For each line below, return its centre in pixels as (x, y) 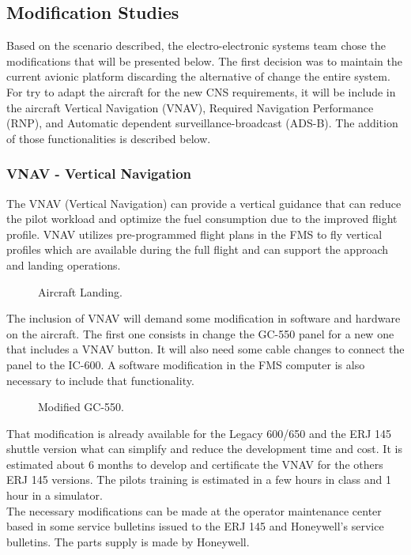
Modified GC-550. (81, 407)
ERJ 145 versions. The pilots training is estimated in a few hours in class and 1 (199, 479)
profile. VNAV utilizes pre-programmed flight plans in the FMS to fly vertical (194, 234)
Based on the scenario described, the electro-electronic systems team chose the (196, 45)
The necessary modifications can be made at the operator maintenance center (194, 510)
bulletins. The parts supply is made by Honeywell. (128, 541)
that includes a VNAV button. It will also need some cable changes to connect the (205, 349)
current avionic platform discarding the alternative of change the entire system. (198, 76)
